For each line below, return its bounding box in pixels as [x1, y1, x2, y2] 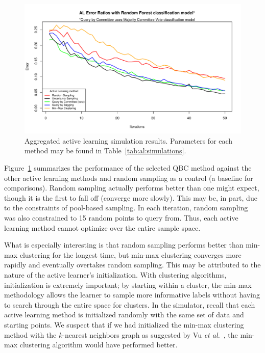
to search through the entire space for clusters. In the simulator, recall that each [4, 299, 255, 310]
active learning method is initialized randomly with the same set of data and [4, 309, 244, 320]
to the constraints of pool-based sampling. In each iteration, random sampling [4, 202, 248, 213]
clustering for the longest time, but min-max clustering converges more [19, 249, 242, 260]
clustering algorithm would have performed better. [19, 339, 178, 350]
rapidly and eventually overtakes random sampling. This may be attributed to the [4, 259, 261, 270]
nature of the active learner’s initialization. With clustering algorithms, [4, 269, 227, 280]
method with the [4, 329, 57, 340]
